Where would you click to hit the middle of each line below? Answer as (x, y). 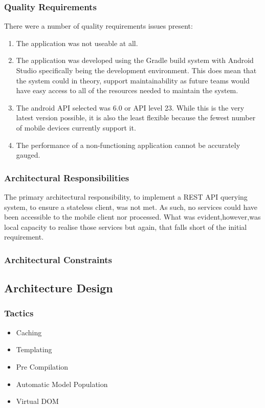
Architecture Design (59, 288)
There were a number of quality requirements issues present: (98, 26)
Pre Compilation (42, 366)
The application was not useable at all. (77, 43)
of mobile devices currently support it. (76, 127)
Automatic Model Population (62, 384)
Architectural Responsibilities (67, 177)
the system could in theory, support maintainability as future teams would (133, 80)
